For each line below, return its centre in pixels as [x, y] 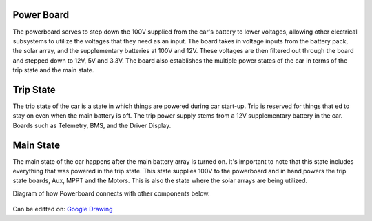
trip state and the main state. [53, 70]
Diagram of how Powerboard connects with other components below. [111, 193]
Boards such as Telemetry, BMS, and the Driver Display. [92, 125]
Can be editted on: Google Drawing [63, 209]
